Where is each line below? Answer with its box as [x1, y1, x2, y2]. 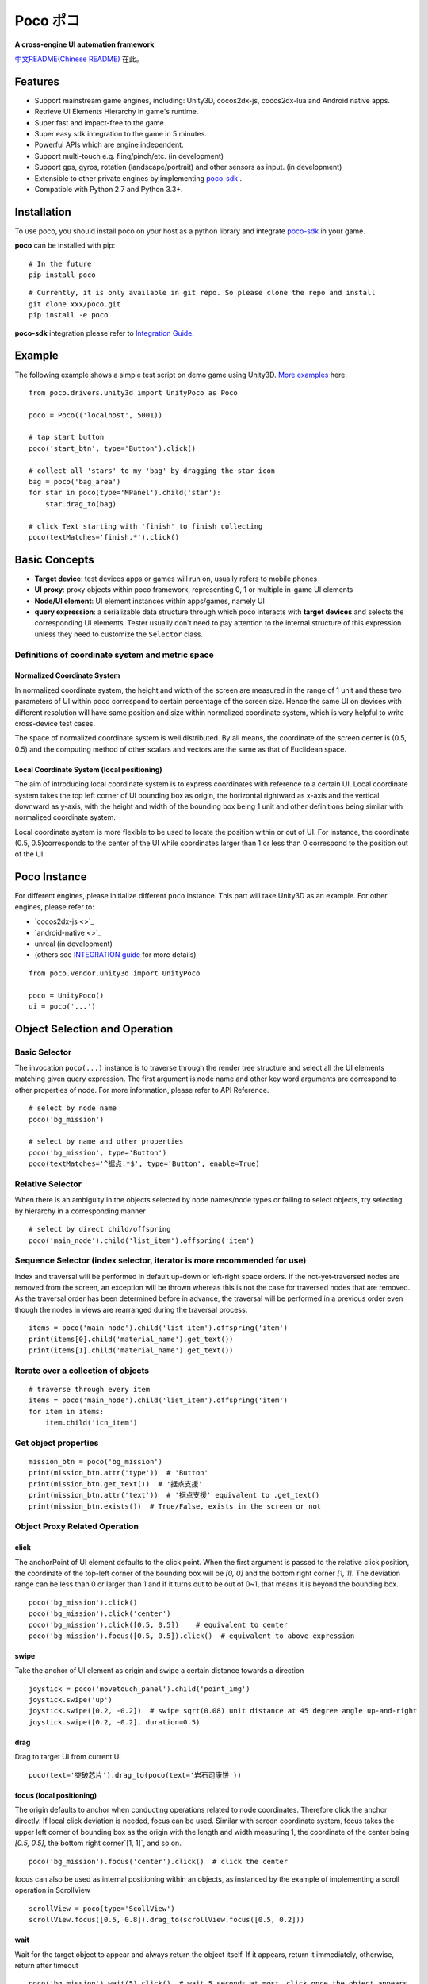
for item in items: [29, 1407, 105, 1416]
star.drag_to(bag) [44, 499, 117, 508]
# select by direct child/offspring [29, 1225, 171, 1234]
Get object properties [14, 1437, 99, 1448]
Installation [14, 205, 71, 218]
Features [14, 75, 59, 88]
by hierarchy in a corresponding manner [14, 1206, 146, 1216]
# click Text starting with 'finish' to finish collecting [29, 521, 263, 531]
